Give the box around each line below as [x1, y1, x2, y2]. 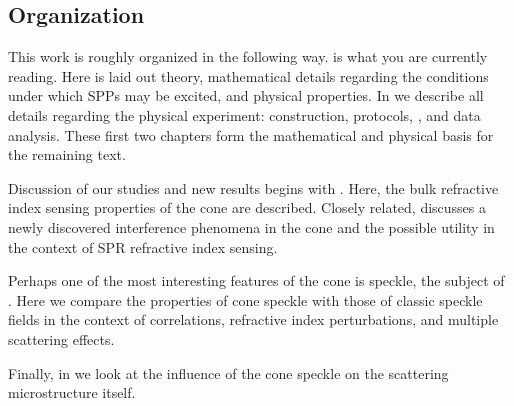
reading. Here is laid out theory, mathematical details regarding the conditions [8, 65, 489, 86]
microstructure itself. [8, 382, 136, 403]
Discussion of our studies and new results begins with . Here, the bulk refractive [8, 177, 499, 198]
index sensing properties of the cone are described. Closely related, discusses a [8, 197, 487, 218]
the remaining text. [8, 144, 126, 165]
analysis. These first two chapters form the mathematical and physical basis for [8, 124, 494, 145]
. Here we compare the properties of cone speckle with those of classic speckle [8, 289, 483, 310]
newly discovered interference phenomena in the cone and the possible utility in [8, 216, 495, 237]
